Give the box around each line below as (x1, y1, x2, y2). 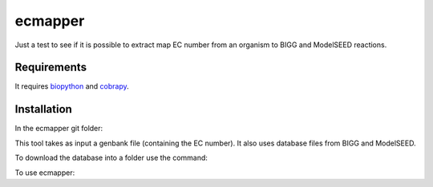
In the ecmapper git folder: (14, 124, 103, 133)
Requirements (14, 61, 87, 74)
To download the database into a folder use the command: (14, 153, 208, 163)
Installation (14, 102, 72, 116)
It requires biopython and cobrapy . (14, 82, 130, 91)
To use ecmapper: (14, 168, 75, 177)
